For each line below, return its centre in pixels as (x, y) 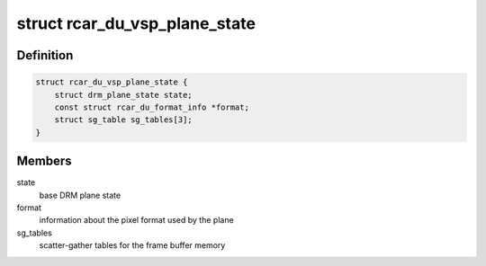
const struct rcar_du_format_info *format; (152, 107)
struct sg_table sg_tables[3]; (123, 120)
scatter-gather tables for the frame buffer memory (132, 245)
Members (44, 161)
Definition (45, 55)
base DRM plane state (80, 195)
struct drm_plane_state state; (123, 95)
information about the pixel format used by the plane (136, 220)
